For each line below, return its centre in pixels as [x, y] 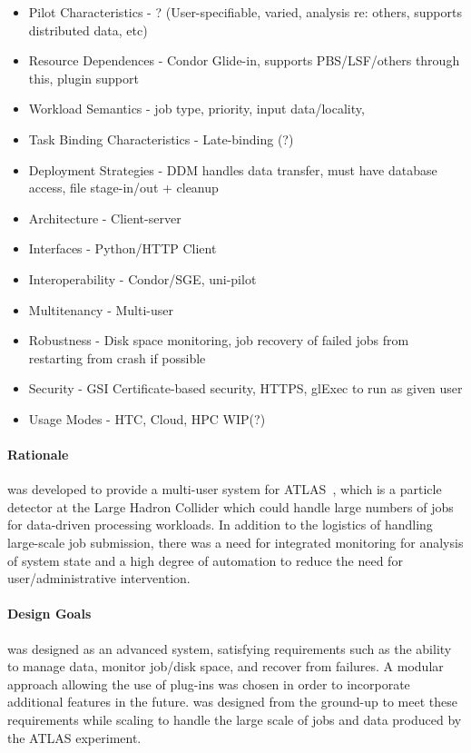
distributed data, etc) [88, 30]
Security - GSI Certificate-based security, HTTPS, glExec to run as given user [245, 388]
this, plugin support [83, 78]
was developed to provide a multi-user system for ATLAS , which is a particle [225, 489]
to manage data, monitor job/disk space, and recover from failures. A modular [226, 666]
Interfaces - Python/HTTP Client [123, 248]
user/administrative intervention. [99, 578]
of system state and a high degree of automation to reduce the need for [205, 560]
